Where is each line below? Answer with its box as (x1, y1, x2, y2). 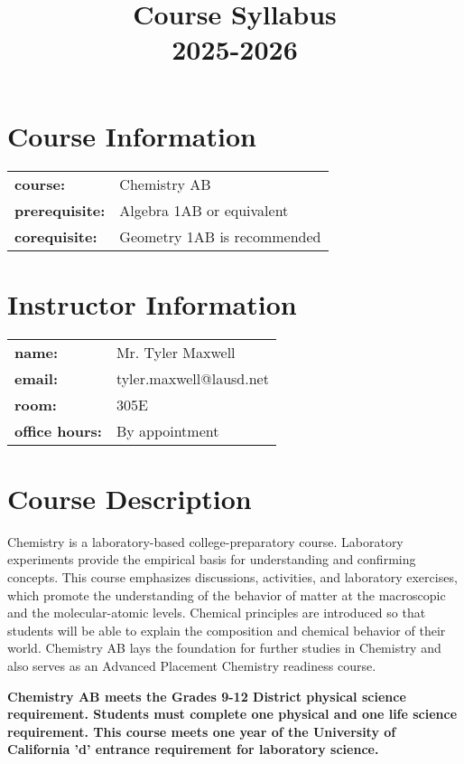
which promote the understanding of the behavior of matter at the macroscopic (7, 585, 446, 604)
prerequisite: (14, 199, 106, 221)
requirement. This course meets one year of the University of (7, 722, 396, 740)
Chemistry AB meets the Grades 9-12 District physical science (7, 686, 406, 705)
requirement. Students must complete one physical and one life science (7, 704, 458, 723)
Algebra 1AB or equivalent (119, 199, 289, 221)
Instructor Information (7, 285, 297, 322)
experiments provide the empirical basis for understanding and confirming (7, 550, 416, 569)
